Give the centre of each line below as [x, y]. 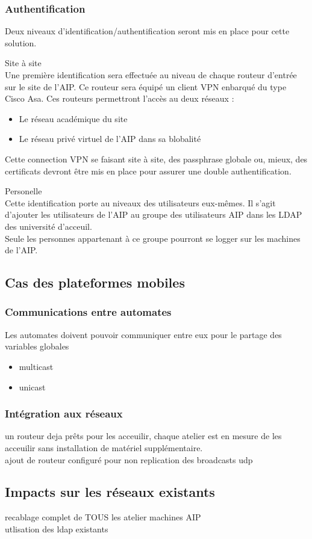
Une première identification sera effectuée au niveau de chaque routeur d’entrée [151, 75]
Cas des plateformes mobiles [95, 282]
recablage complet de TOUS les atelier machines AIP [103, 517]
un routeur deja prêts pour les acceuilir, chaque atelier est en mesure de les [143, 436]
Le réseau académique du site [73, 118]
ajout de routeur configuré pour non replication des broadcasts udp [129, 459]
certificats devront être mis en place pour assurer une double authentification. [148, 171]
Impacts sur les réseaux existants [110, 492]
